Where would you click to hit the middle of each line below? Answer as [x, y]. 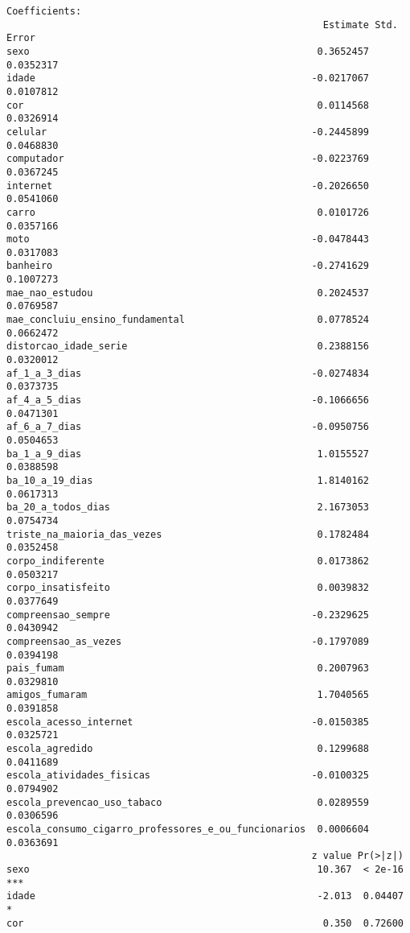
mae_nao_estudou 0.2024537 [188, 293]
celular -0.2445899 [188, 132]
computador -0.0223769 [188, 159]
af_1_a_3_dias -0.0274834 [188, 373]
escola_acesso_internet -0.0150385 [188, 722]
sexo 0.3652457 [188, 51]
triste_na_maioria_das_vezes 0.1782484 [188, 534]
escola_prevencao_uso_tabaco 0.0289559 [188, 802]
